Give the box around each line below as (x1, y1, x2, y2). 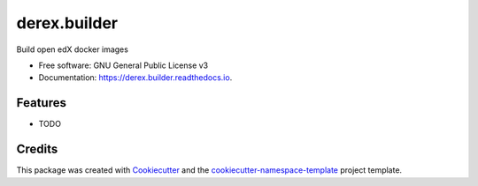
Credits (16, 142, 58, 157)
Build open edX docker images (16, 44, 128, 55)
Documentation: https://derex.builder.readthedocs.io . (38, 72, 233, 83)
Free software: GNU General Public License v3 (38, 60, 209, 71)
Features (16, 95, 66, 110)
